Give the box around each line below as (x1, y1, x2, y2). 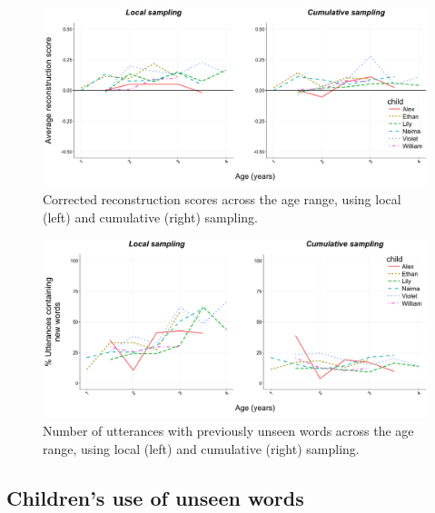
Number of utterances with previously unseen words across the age (43, 421, 414, 440)
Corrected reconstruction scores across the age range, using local (43, 190, 401, 209)
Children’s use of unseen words (6, 483, 304, 511)
